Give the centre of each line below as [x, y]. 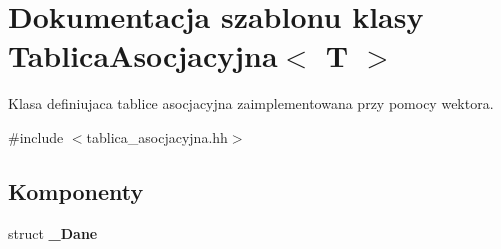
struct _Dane [53, 232]
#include [36, 136]
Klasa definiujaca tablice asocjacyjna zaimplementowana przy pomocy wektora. [251, 103]
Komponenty [76, 190]
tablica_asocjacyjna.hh [157, 136]
